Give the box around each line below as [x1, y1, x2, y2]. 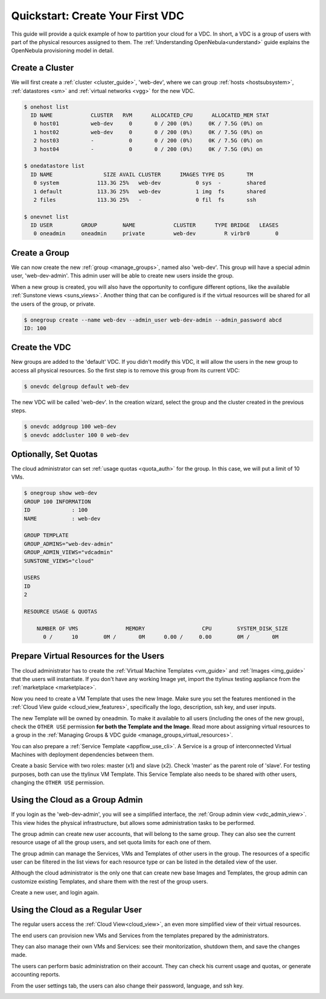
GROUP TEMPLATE [24, 532, 69, 539]
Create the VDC [11, 342, 72, 353]
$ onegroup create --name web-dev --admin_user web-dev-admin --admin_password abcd [24, 316, 282, 323]
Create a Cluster [11, 63, 74, 73]
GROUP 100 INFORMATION [24, 498, 91, 505]
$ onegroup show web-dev [24, 490, 98, 497]
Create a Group [11, 248, 69, 258]
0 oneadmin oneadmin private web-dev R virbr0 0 [33, 230, 279, 237]
